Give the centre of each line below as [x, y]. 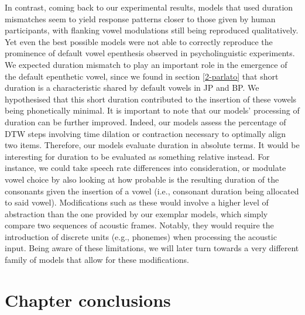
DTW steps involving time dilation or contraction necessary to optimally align [145, 133]
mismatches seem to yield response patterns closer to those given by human [140, 18]
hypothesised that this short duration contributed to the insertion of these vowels [151, 99]
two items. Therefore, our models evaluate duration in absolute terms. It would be [152, 145]
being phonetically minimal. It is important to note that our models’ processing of [152, 110]
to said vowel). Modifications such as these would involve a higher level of [137, 202]
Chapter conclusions [88, 299]
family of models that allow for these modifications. [97, 260]
